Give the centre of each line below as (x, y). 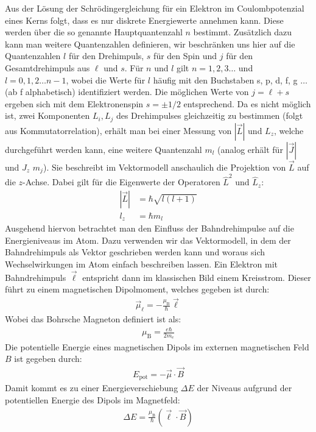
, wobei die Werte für (106, 80)
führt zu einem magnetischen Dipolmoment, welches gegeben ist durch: (137, 289)
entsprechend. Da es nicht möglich (247, 103)
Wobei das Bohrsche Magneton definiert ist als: (93, 319)
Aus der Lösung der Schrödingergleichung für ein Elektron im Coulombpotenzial (155, 8)
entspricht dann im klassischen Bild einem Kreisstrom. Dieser (197, 277)
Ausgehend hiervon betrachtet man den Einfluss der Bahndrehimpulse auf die (149, 228)
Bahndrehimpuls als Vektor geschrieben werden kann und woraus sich (135, 252)
